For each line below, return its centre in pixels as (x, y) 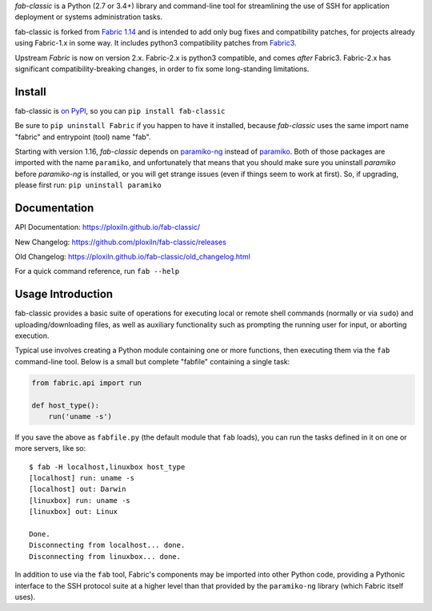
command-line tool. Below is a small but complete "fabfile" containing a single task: (152, 361)
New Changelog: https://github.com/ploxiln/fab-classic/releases (121, 242)
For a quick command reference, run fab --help (97, 271)
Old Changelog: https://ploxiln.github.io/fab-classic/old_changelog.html (133, 256)
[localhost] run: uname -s (82, 478)
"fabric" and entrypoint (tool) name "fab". (83, 137)
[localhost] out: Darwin (78, 489)
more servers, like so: (50, 448)
